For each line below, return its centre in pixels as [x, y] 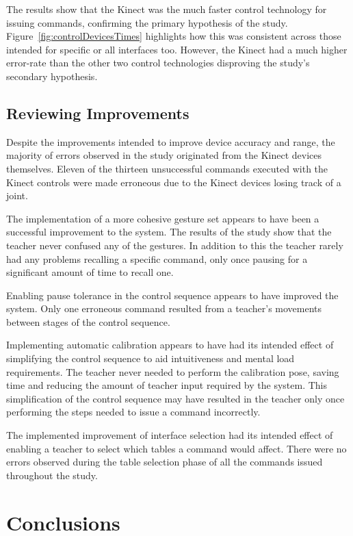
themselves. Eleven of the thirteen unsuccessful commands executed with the [167, 168]
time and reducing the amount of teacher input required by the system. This [167, 385]
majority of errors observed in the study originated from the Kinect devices [164, 155]
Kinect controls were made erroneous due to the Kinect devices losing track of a [174, 182]
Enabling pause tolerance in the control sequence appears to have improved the [172, 295]
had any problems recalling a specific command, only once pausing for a [157, 258]
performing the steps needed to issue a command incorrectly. [133, 412]
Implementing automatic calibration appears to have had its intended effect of [170, 345]
